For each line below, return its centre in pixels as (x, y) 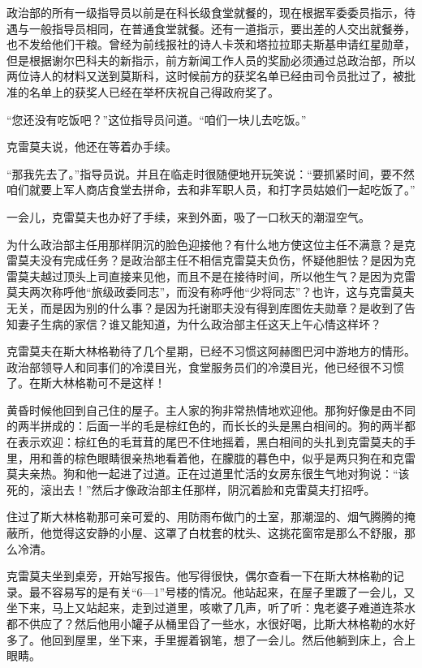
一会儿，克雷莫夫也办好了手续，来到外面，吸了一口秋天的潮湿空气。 (188, 216)
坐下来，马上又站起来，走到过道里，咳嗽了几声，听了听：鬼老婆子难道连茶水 (211, 608)
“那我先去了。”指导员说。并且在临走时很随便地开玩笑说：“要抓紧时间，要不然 (211, 173)
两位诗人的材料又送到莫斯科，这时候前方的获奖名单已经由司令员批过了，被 (205, 76)
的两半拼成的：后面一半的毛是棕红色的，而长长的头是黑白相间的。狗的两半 (205, 426)
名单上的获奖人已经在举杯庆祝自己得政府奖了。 (154, 91)
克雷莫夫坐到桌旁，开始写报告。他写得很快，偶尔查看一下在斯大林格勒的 (200, 576)
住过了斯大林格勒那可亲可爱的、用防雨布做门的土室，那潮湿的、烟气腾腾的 (205, 517)
